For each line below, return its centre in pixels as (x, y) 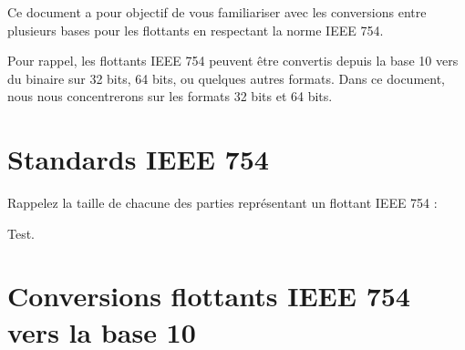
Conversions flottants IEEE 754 (209, 296)
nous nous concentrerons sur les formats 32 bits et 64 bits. (170, 96)
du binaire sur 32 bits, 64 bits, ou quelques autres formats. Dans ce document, (227, 78)
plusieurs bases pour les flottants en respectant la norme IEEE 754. (196, 30)
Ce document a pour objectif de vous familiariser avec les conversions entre (217, 12)
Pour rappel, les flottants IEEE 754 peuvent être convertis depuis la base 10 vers (233, 61)
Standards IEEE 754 (138, 159)
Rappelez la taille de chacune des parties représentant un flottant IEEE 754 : (222, 203)
